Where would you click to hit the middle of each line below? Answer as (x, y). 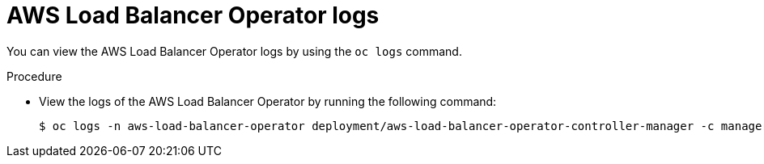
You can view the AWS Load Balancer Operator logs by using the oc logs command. (234, 51)
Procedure (34, 76)
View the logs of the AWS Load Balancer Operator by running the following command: (268, 101)
